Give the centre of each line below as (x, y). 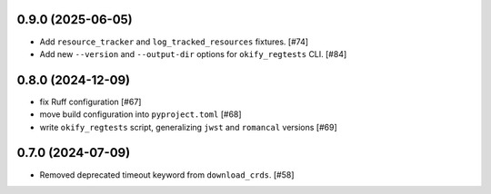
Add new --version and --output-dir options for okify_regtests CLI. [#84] (193, 53)
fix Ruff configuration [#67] (90, 102)
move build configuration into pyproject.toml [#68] (140, 114)
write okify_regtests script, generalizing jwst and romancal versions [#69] (189, 127)
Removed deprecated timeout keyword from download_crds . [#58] (167, 175)
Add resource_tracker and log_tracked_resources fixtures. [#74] (174, 42)
